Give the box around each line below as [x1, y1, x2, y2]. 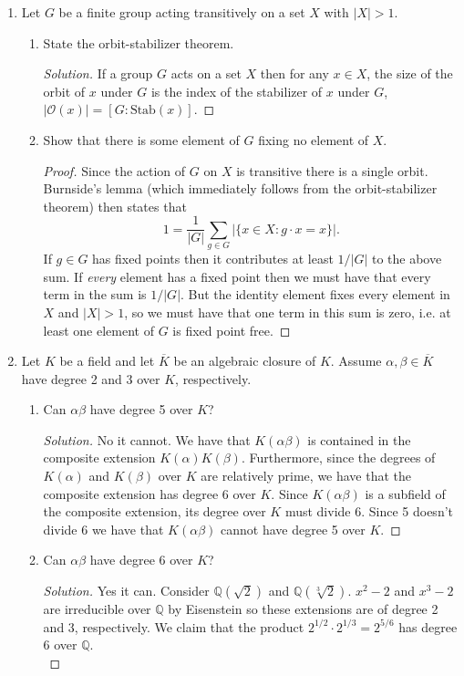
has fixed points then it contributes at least [92, 249, 334, 268]
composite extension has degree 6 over [43, 484, 256, 503]
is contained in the [307, 430, 411, 449]
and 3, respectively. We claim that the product [43, 617, 304, 636]
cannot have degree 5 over [221, 519, 366, 538]
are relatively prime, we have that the [201, 466, 412, 485]
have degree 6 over [89, 550, 193, 569]
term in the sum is [43, 285, 147, 304]
